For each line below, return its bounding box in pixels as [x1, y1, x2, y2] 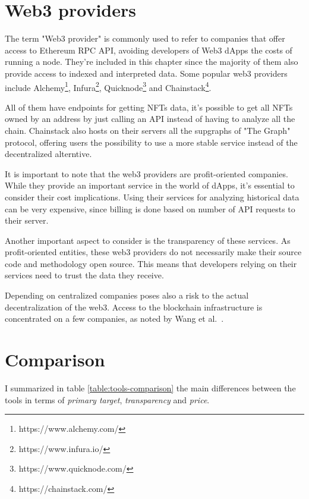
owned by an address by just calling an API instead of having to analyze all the [5, 112, 295, 125]
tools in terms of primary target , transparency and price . [5, 393, 210, 406]
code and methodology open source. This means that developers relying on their [5, 257, 297, 269]
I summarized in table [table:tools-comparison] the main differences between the [5, 381, 296, 394]
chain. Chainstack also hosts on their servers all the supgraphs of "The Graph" [5, 124, 291, 136]
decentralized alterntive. [5, 147, 92, 160]
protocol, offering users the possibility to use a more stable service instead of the [5, 136, 298, 148]
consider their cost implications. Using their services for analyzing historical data [5, 190, 299, 203]
